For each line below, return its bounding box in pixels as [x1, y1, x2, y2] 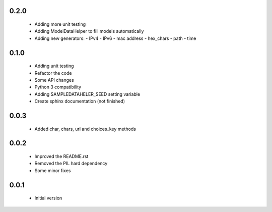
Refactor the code [34, 70, 72, 76]
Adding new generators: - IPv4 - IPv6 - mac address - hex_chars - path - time [34, 35, 196, 41]
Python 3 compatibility [34, 84, 82, 90]
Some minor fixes [34, 167, 71, 174]
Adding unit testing [34, 63, 74, 69]
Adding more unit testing [34, 21, 86, 27]
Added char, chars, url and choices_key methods [34, 126, 136, 132]
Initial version [34, 195, 62, 201]
